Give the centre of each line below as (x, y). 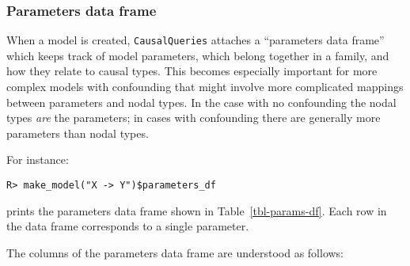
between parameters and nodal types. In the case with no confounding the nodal (201, 102)
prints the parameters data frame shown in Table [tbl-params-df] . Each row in (197, 210)
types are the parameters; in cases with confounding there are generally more (194, 118)
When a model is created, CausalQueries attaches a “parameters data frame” (196, 40)
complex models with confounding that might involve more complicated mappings (205, 87)
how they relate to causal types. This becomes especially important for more (192, 71)
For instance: (38, 160)
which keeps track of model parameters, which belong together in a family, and (198, 55)
